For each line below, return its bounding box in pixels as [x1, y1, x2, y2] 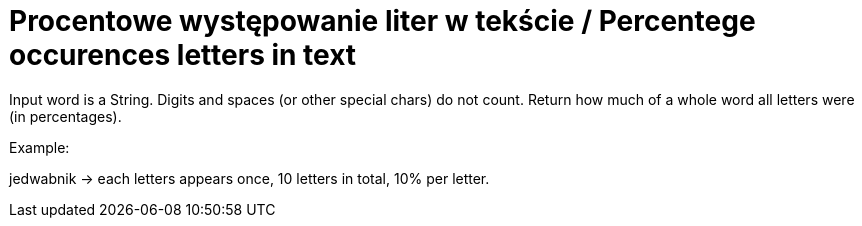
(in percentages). [9, 107, 122, 125]
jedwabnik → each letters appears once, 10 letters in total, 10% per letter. [9, 169, 490, 187]
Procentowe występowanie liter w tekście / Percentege [9, 4, 756, 38]
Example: [9, 138, 70, 156]
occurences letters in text [9, 38, 357, 72]
